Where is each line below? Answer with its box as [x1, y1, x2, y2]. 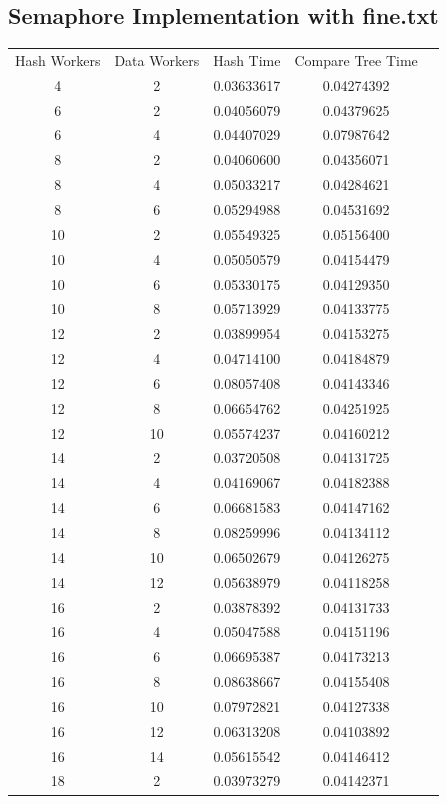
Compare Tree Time [294, 49, 418, 70]
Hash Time [213, 49, 281, 70]
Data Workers [114, 49, 200, 70]
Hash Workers [15, 49, 101, 70]
